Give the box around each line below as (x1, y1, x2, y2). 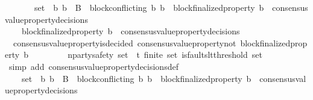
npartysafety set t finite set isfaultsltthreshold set (68, 48, 262, 61)
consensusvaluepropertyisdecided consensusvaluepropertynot (13, 36, 236, 49)
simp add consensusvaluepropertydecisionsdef (8, 60, 179, 72)
